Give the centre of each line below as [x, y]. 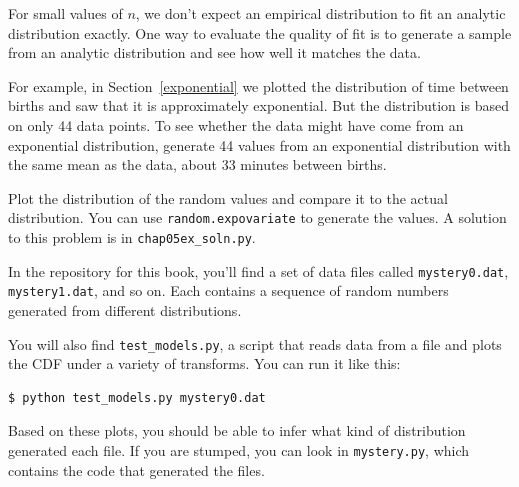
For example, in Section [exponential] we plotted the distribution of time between [258, 85]
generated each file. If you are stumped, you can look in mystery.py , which [239, 450]
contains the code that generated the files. [136, 469]
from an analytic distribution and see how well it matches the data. [214, 52]
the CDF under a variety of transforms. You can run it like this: [204, 363]
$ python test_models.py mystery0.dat [137, 397]
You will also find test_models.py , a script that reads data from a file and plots [255, 343]
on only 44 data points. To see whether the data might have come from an [236, 124]
